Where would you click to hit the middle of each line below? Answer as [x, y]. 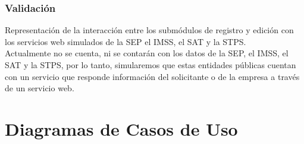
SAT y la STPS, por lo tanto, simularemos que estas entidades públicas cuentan [151, 65]
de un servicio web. [40, 88]
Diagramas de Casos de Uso [121, 128]
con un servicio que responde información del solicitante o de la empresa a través [152, 76]
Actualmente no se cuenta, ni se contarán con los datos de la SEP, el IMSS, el [147, 53]
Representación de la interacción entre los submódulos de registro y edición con [149, 30]
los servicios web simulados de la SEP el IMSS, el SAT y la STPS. [126, 41]
